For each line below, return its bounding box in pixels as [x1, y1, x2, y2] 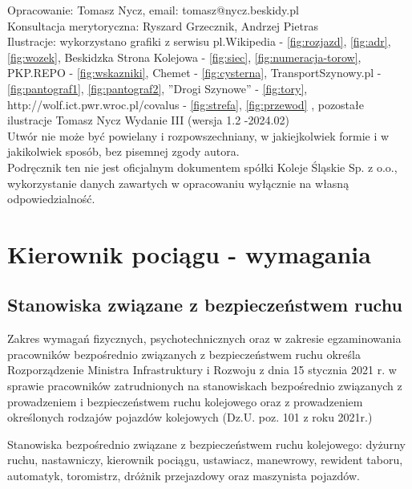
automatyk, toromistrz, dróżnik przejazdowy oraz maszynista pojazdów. [7, 467, 360, 484]
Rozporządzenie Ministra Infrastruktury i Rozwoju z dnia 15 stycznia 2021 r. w [7, 361, 397, 378]
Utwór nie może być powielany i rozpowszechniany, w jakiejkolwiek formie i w [7, 127, 390, 144]
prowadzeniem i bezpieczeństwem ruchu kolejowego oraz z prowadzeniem [7, 393, 363, 410]
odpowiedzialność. [7, 190, 95, 207]
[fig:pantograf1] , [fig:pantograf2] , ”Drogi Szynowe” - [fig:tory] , [7, 79, 308, 96]
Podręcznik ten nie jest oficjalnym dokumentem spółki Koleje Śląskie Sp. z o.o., [7, 158, 398, 175]
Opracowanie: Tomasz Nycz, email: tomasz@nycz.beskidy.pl [7, 2, 299, 18]
